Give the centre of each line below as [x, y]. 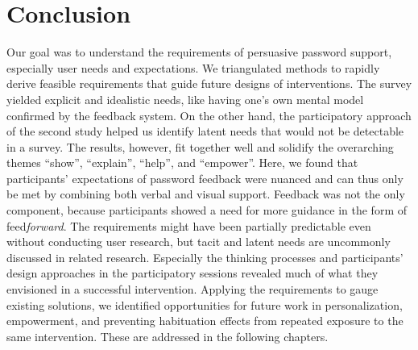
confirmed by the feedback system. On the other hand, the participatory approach [209, 115]
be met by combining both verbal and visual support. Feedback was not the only [206, 194]
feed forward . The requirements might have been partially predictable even [189, 225]
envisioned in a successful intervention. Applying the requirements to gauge [192, 289]
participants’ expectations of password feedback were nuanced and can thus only [205, 178]
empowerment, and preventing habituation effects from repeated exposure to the [205, 321]
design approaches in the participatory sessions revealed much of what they [192, 273]
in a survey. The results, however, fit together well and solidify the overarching [200, 146]
